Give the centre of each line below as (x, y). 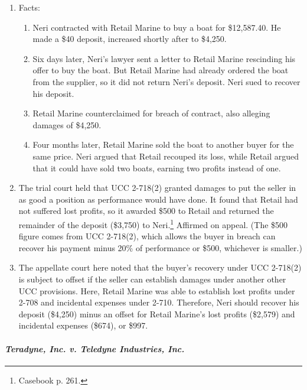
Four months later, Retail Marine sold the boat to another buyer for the (163, 144)
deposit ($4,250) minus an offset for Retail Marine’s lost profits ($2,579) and (157, 313)
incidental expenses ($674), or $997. (83, 325)
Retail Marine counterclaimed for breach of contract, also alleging (151, 113)
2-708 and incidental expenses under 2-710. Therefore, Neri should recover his (159, 302)
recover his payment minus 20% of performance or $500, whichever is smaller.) (160, 247)
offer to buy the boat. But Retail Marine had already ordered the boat (161, 70)
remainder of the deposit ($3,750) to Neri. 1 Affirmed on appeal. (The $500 (153, 223)
